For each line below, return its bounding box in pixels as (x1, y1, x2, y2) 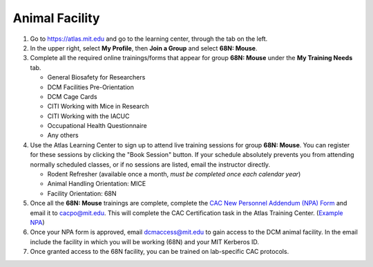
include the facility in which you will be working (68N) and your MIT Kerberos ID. (30, 237, 259, 246)
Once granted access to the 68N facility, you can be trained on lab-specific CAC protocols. (30, 248, 289, 256)
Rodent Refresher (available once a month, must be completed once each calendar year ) (47, 170, 301, 178)
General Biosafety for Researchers (47, 73, 146, 82)
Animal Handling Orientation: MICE (47, 180, 146, 188)
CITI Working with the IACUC (47, 111, 130, 120)
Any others (47, 131, 79, 140)
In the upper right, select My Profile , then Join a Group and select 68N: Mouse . (30, 44, 258, 52)
